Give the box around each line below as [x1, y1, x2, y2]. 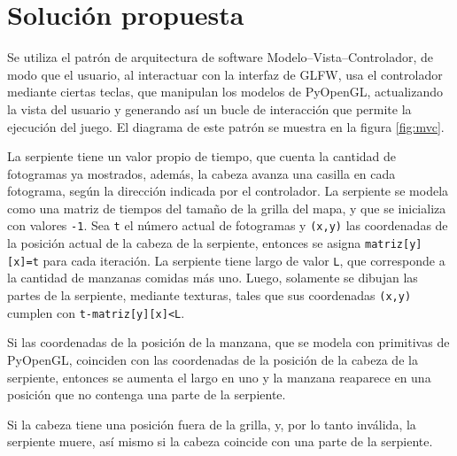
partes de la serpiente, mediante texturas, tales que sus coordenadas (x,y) [7, 286, 412, 305]
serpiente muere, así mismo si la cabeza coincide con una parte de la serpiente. [7, 432, 433, 451]
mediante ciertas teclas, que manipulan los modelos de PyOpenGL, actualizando [7, 82, 443, 101]
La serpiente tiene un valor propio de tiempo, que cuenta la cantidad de [7, 147, 397, 166]
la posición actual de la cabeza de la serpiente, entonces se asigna [7, 234, 361, 252]
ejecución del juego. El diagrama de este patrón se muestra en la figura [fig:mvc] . [7, 117, 445, 135]
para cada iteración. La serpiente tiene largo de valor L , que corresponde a [43, 251, 445, 269]
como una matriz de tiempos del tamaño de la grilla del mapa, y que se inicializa [7, 198, 446, 217]
